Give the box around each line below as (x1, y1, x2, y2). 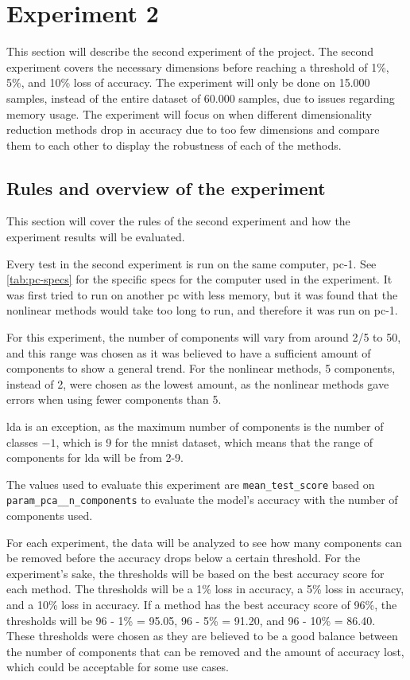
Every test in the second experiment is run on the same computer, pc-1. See (6, 255, 377, 272)
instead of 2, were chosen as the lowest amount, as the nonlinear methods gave (6, 375, 389, 392)
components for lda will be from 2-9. (6, 449, 184, 466)
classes (6, 433, 38, 450)
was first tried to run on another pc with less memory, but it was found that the (6, 286, 398, 303)
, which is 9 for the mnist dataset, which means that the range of (56, 433, 373, 450)
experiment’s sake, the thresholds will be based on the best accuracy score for (6, 565, 385, 581)
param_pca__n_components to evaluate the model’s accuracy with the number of (6, 491, 398, 508)
